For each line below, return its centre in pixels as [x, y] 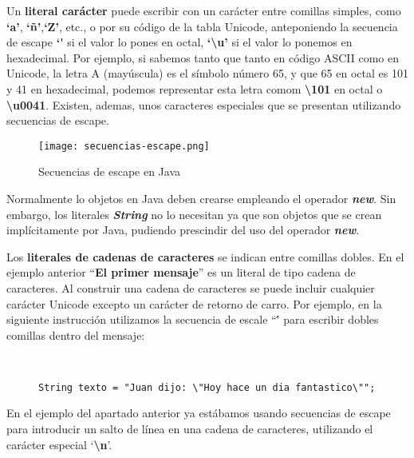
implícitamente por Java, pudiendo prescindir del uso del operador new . [183, 230]
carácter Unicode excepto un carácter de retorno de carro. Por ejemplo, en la [194, 303]
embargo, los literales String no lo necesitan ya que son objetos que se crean [194, 214]
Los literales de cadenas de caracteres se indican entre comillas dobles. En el [205, 256]
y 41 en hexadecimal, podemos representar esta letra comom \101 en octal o [195, 88]
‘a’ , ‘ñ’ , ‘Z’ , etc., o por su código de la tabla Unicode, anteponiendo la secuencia [202, 26]
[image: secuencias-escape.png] [124, 146]
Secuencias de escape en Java [110, 171]
